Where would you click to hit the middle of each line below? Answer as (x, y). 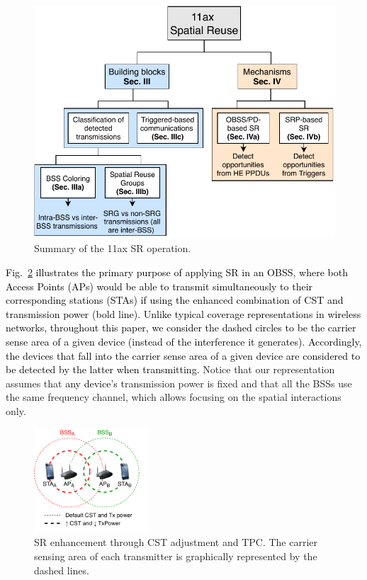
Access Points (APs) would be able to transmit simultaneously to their (159, 286)
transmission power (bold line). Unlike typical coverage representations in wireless (183, 313)
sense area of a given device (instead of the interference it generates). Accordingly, (184, 342)
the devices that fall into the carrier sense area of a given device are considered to (183, 355)
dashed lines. (62, 570)
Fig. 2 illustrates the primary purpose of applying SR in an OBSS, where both (177, 272)
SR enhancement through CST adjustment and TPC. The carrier (176, 542)
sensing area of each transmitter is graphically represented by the (176, 556)
